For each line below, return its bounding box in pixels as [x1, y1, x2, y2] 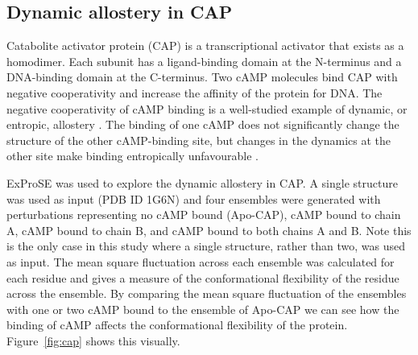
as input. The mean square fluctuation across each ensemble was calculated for [6, 253, 395, 270]
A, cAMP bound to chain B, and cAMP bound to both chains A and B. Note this [6, 221, 412, 238]
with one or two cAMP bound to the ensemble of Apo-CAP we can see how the [6, 300, 399, 317]
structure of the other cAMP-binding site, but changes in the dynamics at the [6, 131, 391, 148]
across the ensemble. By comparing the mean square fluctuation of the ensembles [6, 285, 407, 302]
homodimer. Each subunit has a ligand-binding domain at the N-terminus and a [6, 52, 402, 69]
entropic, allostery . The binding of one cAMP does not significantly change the [6, 116, 399, 133]
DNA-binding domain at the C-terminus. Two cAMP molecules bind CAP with [6, 68, 398, 85]
